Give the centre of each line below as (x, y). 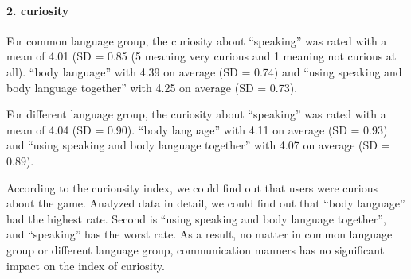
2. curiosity (38, 10)
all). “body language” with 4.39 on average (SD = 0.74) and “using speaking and (204, 71)
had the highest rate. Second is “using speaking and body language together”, (196, 218)
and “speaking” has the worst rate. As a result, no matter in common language (200, 234)
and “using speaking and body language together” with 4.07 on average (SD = (198, 145)
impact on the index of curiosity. (86, 265)
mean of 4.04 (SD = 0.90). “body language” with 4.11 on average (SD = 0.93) (197, 129)
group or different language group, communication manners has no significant (196, 249)
